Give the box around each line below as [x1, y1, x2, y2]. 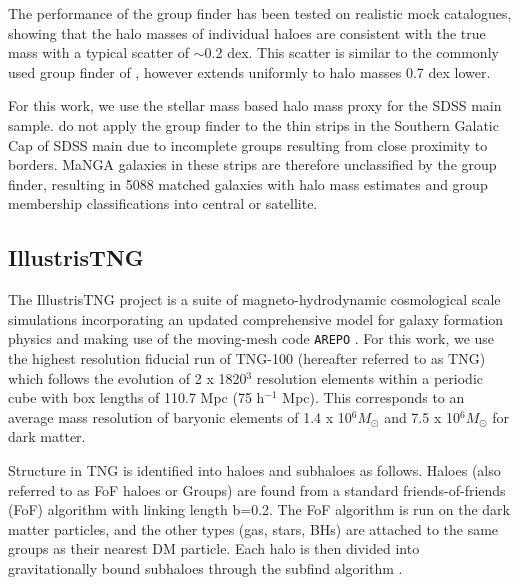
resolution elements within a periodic [256, 367, 484, 388]
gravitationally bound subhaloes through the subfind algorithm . [8, 557, 403, 578]
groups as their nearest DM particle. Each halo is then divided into [8, 538, 420, 559]
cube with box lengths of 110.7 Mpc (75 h [8, 387, 265, 408]
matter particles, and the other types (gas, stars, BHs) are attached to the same [8, 518, 499, 539]
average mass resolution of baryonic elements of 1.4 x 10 [8, 406, 352, 427]
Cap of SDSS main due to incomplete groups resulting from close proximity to [8, 134, 488, 155]
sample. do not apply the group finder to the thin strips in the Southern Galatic [8, 114, 499, 135]
